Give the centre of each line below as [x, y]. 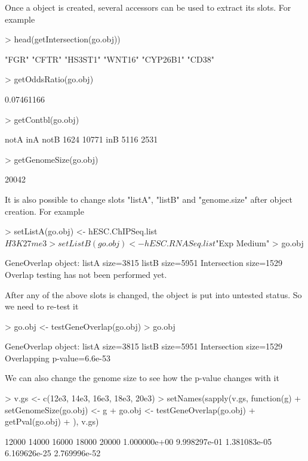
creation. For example [44, 211]
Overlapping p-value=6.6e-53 [58, 358]
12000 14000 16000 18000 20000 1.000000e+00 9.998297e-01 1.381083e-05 [138, 441]
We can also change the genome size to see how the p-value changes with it [142, 378]
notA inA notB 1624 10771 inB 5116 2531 [81, 139]
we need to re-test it [42, 306]
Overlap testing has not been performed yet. [86, 274]
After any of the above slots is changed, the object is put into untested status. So [153, 294]
